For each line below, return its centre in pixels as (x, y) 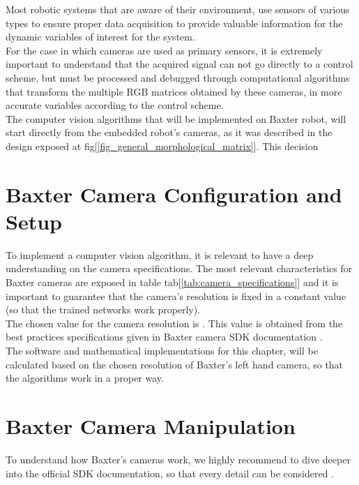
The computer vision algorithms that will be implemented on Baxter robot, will (176, 118)
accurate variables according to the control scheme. (115, 105)
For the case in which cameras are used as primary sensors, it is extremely (164, 50)
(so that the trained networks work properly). (103, 309)
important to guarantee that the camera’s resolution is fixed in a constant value (176, 296)
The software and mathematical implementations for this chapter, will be (162, 350)
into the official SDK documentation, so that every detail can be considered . (170, 473)
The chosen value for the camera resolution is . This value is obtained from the (174, 323)
